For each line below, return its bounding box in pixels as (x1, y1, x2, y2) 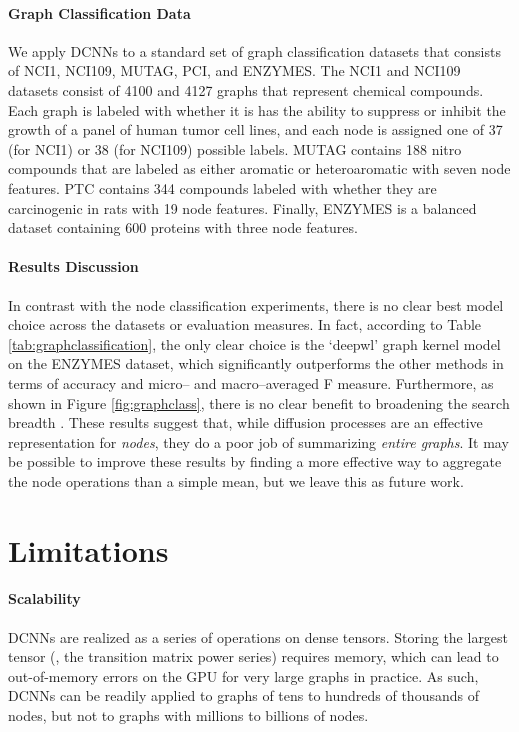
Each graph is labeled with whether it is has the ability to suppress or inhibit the (8, 99, 506, 120)
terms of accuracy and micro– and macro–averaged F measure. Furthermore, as (8, 372, 494, 393)
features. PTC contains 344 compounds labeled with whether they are (8, 177, 437, 198)
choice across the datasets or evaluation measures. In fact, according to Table (8, 314, 482, 335)
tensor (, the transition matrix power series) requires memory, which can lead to (8, 646, 499, 667)
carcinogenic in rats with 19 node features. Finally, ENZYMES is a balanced (8, 197, 477, 218)
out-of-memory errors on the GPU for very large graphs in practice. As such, (8, 665, 479, 686)
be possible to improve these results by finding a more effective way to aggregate (8, 451, 502, 472)
